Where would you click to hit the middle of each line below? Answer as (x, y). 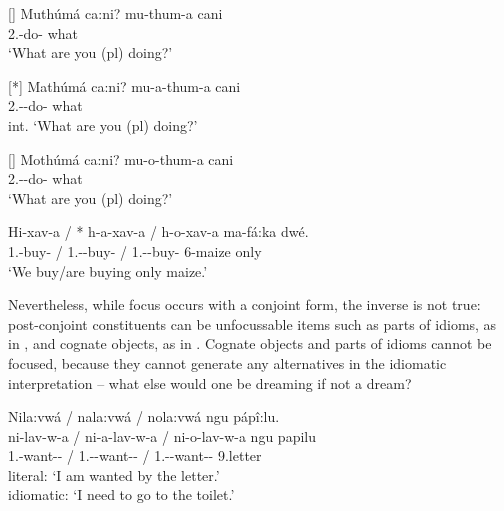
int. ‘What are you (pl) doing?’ (103, 124)
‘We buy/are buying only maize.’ (108, 270)
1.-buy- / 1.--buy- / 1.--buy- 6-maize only (135, 250)
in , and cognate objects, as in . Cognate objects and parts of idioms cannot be (250, 343)
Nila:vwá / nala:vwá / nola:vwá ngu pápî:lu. (144, 416)
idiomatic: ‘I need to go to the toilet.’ (121, 494)
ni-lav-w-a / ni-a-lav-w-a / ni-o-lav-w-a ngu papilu (162, 435)
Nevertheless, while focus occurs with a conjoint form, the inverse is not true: (244, 304)
